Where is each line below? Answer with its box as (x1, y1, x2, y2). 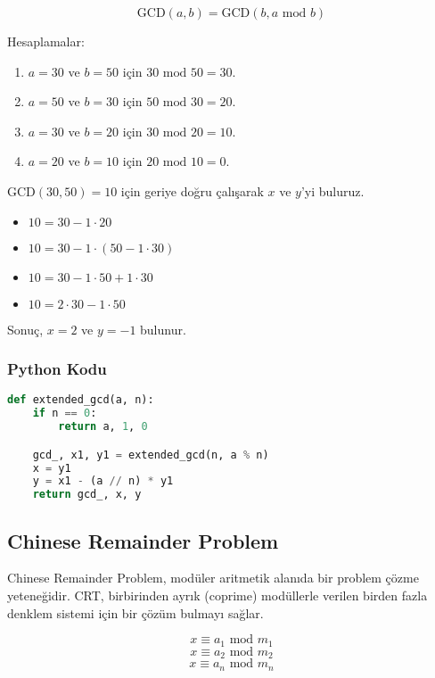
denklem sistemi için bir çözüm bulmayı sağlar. (7, 603, 264, 622)
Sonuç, (7, 319, 44, 338)
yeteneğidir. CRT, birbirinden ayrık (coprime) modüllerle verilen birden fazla (7, 585, 428, 604)
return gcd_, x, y (32, 488, 142, 501)
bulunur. (140, 319, 186, 338)
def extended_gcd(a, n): (7, 393, 154, 407)
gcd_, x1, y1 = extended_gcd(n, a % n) (32, 448, 269, 461)
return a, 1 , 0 (58, 420, 148, 434)
